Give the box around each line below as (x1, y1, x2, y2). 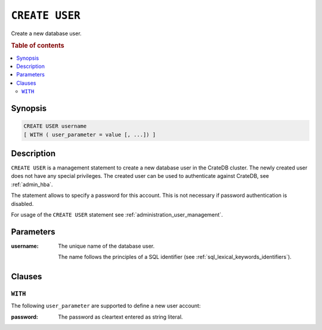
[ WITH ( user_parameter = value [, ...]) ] (23, 131, 156, 138)
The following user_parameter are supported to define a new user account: (11, 302, 201, 310)
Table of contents (11, 42, 65, 50)
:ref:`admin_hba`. (11, 181, 53, 188)
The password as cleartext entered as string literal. (58, 313, 183, 320)
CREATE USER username (23, 123, 87, 129)
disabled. (11, 200, 34, 207)
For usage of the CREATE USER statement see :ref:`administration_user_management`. (11, 211, 223, 218)
